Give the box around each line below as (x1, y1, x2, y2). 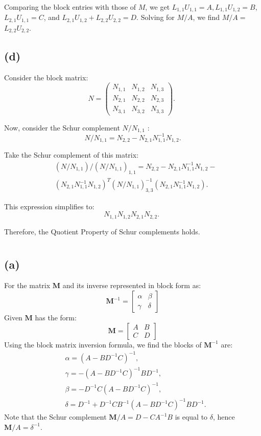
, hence (213, 411, 235, 422)
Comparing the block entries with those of (4, 2, 136, 12)
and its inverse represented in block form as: (62, 280, 201, 291)
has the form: (35, 312, 77, 323)
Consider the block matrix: (4, 72, 88, 82)
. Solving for (136, 12, 175, 23)
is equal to (175, 411, 208, 422)
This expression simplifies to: (4, 201, 94, 211)
